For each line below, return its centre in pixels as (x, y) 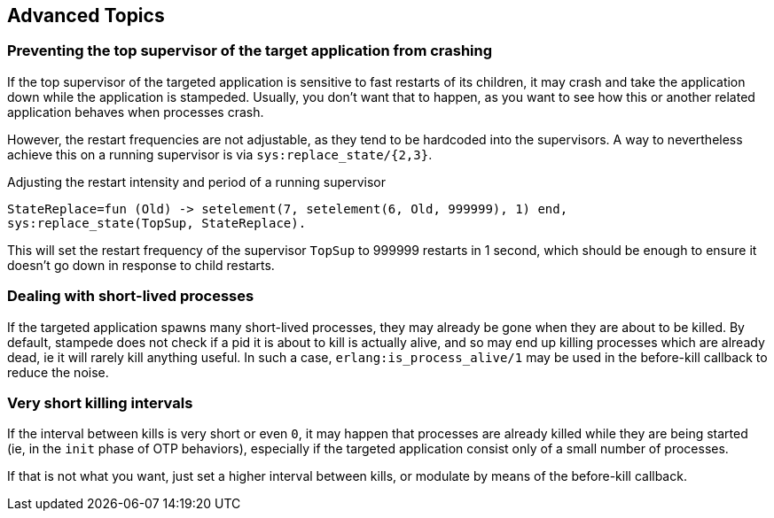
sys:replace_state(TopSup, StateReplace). (157, 223)
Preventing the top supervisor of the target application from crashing (250, 51)
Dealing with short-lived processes (131, 296)
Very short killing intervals (100, 402)
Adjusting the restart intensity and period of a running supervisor (196, 182)
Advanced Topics (86, 15)
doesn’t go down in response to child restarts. (141, 265)
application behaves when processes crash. (136, 112)
